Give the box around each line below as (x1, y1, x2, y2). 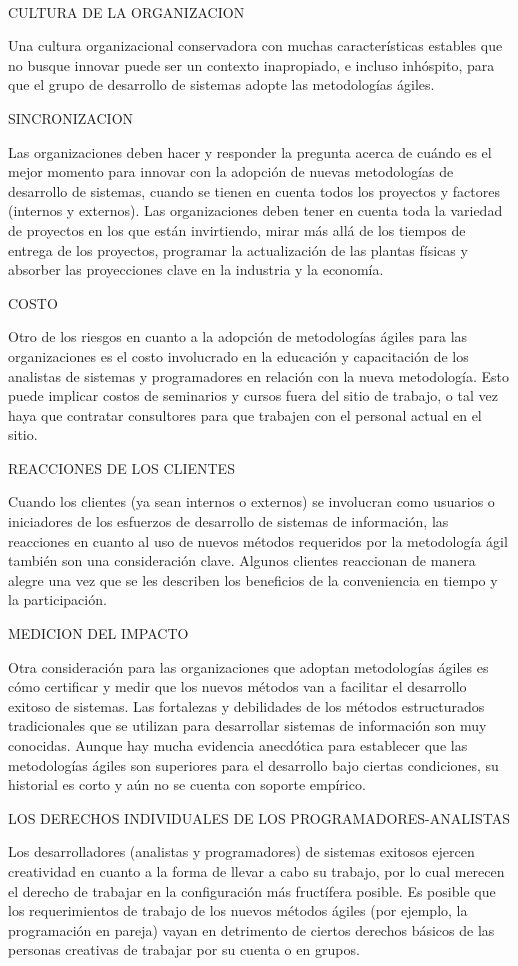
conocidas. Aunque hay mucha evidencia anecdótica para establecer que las (8, 735, 468, 755)
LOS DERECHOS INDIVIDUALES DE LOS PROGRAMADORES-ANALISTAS (8, 807, 511, 828)
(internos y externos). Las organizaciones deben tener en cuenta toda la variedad (8, 200, 503, 221)
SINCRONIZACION (8, 107, 134, 128)
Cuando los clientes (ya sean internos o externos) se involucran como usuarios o (8, 491, 495, 512)
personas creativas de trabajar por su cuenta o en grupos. (8, 939, 360, 960)
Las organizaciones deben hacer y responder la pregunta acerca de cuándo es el (8, 141, 492, 162)
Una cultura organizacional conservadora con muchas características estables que (8, 35, 503, 56)
